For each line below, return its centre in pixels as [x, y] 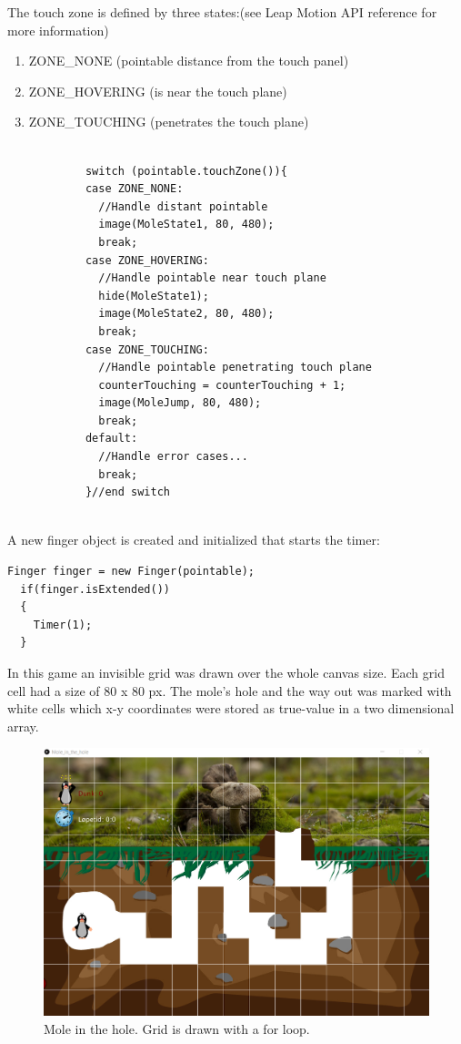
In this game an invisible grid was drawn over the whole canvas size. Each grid [226, 672]
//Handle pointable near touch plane [212, 278]
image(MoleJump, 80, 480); [180, 403]
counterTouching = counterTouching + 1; [222, 385]
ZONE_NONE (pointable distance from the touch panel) [189, 61]
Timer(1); [63, 624]
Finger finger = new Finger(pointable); [131, 572]
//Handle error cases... [173, 457]
